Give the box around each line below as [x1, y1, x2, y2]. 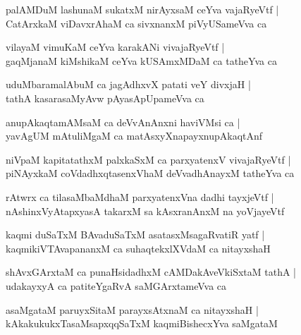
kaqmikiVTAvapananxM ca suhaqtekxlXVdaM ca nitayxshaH [6, 240, 271, 255]
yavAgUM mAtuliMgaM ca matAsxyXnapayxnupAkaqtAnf [6, 128, 263, 143]
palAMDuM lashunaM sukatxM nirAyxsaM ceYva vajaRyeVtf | [6, 2, 279, 16]
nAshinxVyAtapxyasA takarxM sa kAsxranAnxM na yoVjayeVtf [6, 203, 285, 218]
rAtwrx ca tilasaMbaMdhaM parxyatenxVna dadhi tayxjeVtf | [6, 189, 274, 204]
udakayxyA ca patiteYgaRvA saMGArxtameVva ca [6, 278, 227, 293]
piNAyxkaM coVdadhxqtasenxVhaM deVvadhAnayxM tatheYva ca [6, 166, 295, 181]
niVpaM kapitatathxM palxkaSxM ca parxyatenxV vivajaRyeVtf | [6, 152, 291, 166]
